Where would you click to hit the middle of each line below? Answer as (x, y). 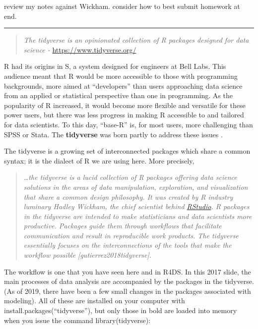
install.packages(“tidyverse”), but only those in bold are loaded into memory (121, 310)
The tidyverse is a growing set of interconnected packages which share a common (127, 151)
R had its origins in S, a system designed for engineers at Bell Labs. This (115, 66)
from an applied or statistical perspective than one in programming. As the (118, 95)
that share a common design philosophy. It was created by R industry (128, 196)
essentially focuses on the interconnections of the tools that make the (128, 245)
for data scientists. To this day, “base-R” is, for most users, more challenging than (129, 124)
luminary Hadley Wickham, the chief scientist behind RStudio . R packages (136, 206)
